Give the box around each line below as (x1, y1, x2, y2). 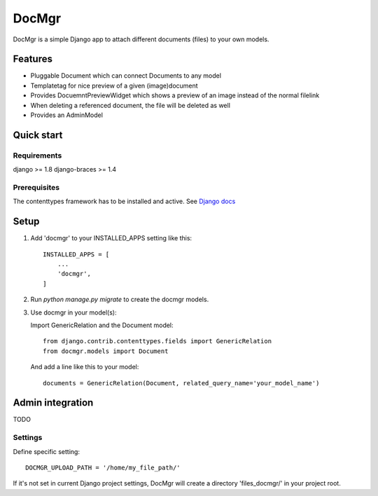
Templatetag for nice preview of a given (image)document (30, 81, 199, 90)
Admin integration (13, 397, 94, 409)
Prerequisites (13, 182, 59, 192)
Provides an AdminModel (30, 111, 103, 119)
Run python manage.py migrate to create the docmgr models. (30, 295, 209, 304)
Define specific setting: (13, 447, 80, 455)
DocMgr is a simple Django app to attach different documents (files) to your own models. (13, 35, 269, 43)
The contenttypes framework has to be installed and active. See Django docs (13, 197, 236, 206)
